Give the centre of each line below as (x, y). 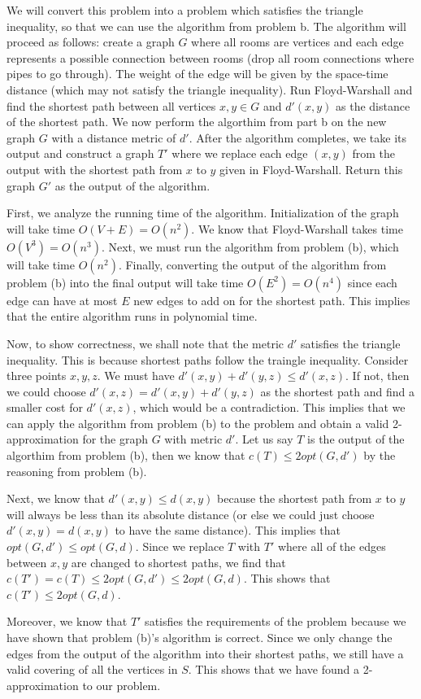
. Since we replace (180, 546)
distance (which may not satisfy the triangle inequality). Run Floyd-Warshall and (210, 89)
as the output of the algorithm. (132, 185)
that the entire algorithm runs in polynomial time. (132, 316)
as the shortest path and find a (337, 391)
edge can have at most (62, 300)
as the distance (373, 105)
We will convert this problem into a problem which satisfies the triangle (185, 10)
